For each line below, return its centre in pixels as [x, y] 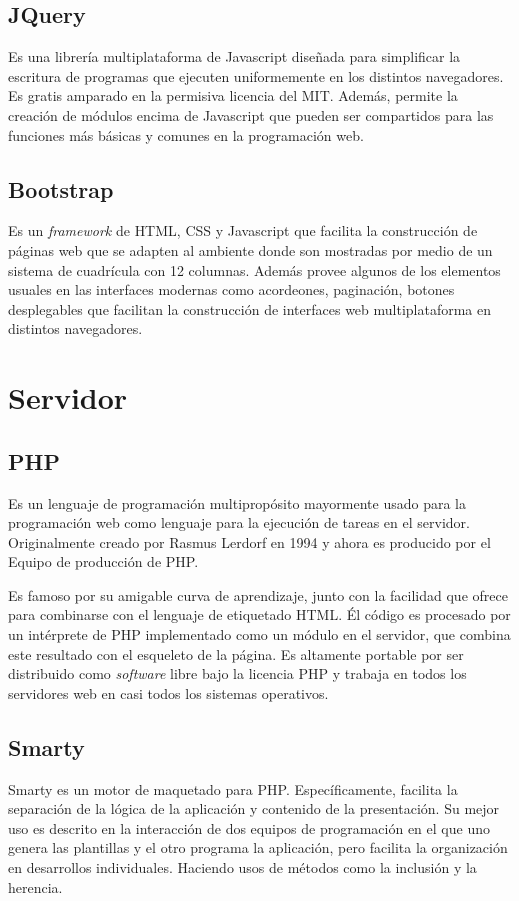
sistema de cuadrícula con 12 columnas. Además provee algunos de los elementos [254, 269]
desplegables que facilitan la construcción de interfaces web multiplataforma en [250, 308]
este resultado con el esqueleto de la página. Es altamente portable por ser [236, 653]
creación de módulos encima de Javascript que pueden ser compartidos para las [251, 114]
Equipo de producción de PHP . [103, 561]
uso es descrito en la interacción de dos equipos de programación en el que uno [249, 827]
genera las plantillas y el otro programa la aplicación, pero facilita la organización [258, 847]
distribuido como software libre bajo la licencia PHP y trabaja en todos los [237, 673]
